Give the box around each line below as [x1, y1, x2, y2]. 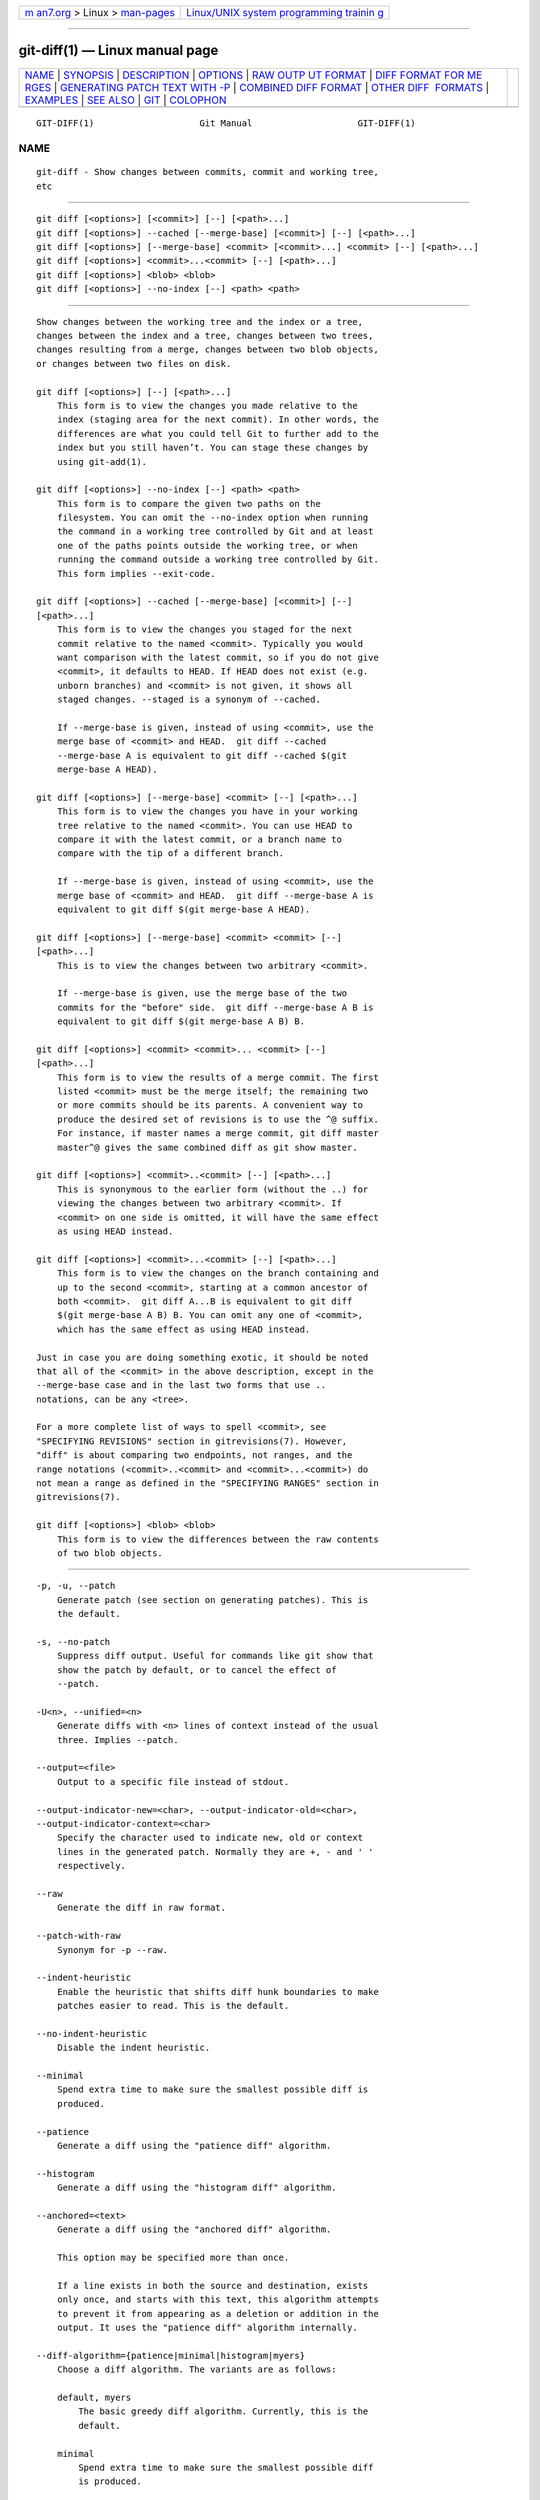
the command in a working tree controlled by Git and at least [56, 526, 374, 537]
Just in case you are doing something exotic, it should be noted [36, 1351, 369, 1363]
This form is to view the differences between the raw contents [56, 1533, 379, 1545]
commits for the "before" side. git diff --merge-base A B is [56, 1001, 374, 1013]
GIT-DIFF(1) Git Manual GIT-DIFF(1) [36, 117, 416, 129]
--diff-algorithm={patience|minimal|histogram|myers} [36, 2350, 305, 2361]
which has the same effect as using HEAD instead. [56, 1323, 311, 1335]
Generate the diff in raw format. [56, 1902, 227, 1914]
